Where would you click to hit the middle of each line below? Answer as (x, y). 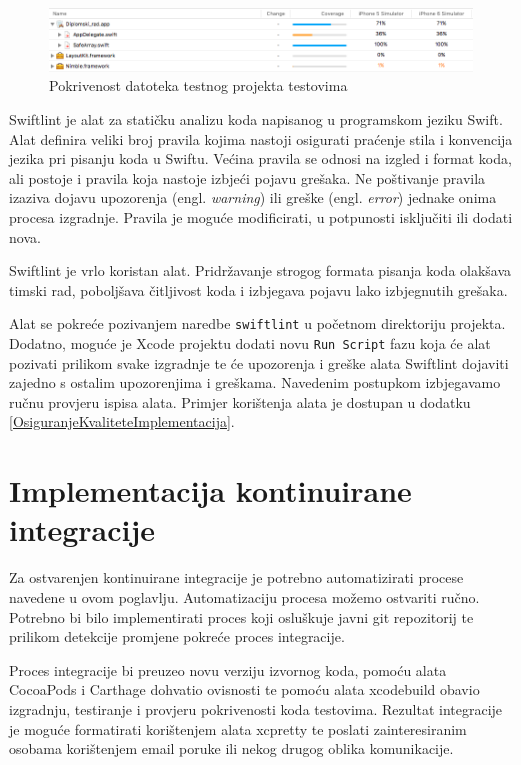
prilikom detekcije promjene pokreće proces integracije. (177, 636)
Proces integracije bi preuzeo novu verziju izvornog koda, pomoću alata (228, 669)
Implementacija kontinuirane (210, 490)
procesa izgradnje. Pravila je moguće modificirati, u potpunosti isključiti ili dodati (261, 216)
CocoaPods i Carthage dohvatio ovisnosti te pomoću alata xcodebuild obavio (244, 689)
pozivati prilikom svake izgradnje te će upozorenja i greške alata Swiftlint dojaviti (259, 362)
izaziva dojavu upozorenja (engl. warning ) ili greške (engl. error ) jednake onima (253, 197)
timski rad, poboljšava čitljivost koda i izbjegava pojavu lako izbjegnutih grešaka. (258, 289)
